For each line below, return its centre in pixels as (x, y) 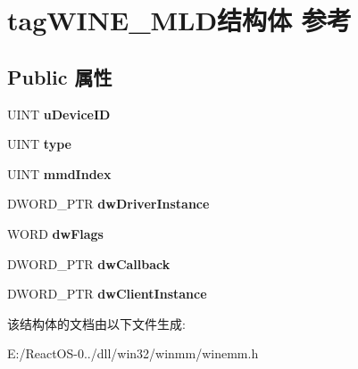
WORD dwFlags (55, 233)
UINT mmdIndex (59, 173)
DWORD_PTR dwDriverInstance (108, 204)
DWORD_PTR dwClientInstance (107, 294)
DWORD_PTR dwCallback (89, 263)
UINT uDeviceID (59, 114)
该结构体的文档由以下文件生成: (96, 323)
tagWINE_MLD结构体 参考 (179, 20)
